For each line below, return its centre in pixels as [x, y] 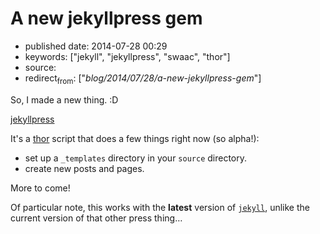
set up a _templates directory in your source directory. [136, 158]
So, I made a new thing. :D [64, 99]
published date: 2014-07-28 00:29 [96, 46]
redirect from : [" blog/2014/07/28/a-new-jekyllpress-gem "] [143, 79]
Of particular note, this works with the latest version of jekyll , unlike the [160, 207]
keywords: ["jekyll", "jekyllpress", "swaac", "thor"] [127, 56]
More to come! [40, 188]
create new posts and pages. [84, 168]
